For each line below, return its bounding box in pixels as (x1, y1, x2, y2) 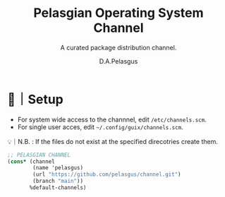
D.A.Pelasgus (99, 56, 138, 65)
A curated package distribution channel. (60, 43, 177, 52)
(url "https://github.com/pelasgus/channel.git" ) (32, 171, 181, 178)
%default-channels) (29, 184, 87, 191)
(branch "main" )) (32, 178, 83, 185)
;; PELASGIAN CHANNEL (7, 151, 71, 158)
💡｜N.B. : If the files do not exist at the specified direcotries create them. (7, 137, 219, 145)
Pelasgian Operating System (33, 5, 204, 21)
